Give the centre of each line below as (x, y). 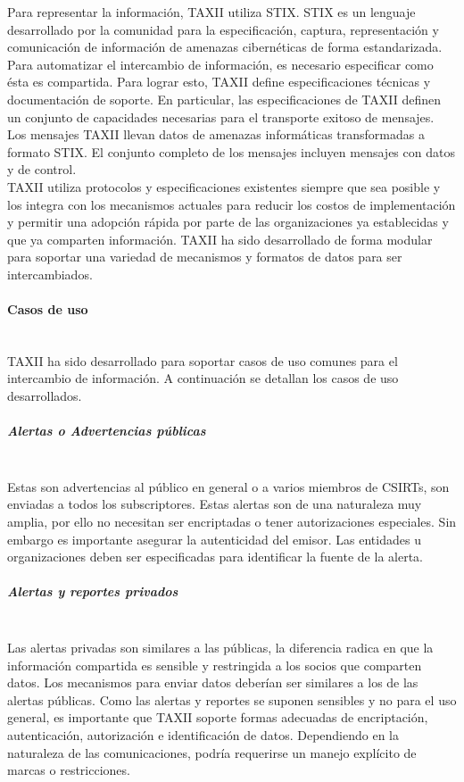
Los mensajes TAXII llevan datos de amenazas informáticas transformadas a (216, 134)
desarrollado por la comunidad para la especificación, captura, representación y (223, 29)
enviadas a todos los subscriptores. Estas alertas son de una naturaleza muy (215, 504)
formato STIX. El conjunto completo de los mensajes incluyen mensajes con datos (231, 151)
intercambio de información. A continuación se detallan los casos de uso (203, 378)
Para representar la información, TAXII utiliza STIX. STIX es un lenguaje (211, 12)
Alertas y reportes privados (93, 591)
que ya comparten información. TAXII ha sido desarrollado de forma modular (220, 239)
